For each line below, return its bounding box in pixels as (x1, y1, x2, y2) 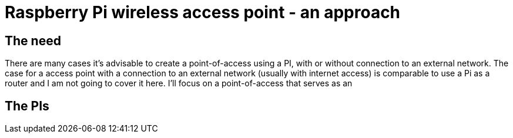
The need (5, 33, 61, 48)
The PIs (5, 98, 49, 113)
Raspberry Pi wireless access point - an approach (5, 2, 401, 22)
